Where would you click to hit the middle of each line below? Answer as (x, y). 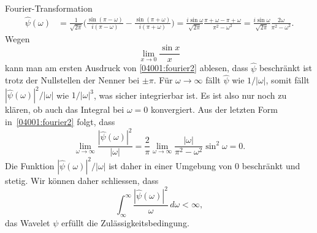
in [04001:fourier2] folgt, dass (60, 122)
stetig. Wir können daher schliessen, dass (82, 180)
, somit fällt (288, 80)
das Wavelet (28, 223)
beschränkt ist (286, 68)
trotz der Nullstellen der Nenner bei (72, 80)
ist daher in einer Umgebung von (170, 165)
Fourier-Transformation (49, 8)
